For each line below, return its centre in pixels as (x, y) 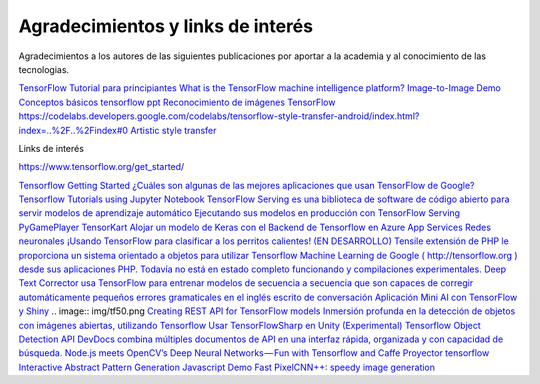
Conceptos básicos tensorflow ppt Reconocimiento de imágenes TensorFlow (177, 102)
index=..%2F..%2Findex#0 (73, 130)
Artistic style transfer (173, 130)
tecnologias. (44, 69)
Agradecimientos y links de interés (166, 26)
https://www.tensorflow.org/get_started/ (101, 167)
